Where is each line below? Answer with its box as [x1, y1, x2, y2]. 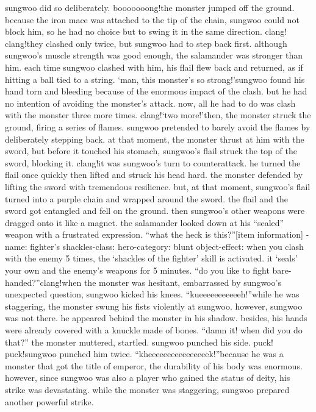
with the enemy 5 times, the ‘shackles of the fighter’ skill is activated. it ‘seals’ [5, 252, 298, 265]
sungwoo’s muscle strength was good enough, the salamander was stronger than [5, 49, 303, 62]
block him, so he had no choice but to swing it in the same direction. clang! [5, 25, 287, 38]
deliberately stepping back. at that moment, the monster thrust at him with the [5, 132, 304, 145]
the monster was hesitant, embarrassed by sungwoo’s [84, 275, 281, 288]
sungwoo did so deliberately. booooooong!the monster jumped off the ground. [5, 1, 295, 13]
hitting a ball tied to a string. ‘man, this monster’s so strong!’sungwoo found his [5, 73, 305, 85]
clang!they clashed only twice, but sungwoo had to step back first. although [5, 37, 287, 49]
